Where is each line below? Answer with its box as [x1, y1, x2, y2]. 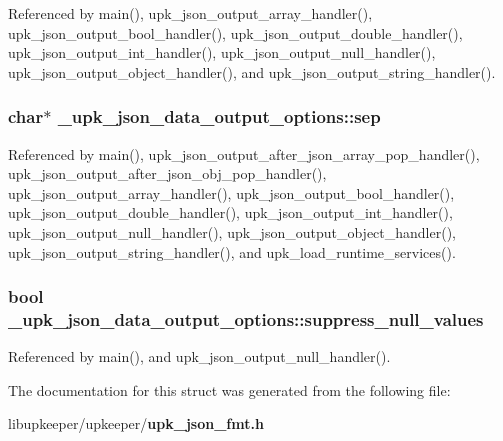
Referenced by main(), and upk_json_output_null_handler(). [8, 346, 391, 367]
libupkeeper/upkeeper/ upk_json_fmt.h [8, 413, 264, 434]
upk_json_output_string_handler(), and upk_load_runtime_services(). [8, 241, 456, 262]
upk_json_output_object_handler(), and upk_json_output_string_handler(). [8, 61, 496, 82]
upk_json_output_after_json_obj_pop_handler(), [8, 163, 327, 184]
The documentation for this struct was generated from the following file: [8, 379, 451, 400]
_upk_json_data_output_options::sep [57, 104, 381, 129]
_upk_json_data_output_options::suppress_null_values [8, 307, 484, 331]
